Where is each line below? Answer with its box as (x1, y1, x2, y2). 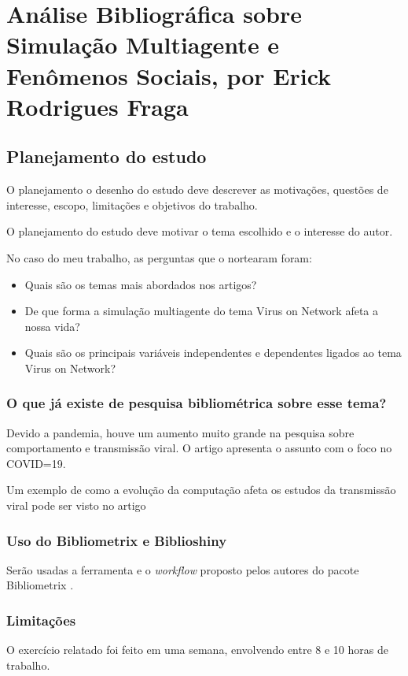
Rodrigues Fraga (6, 90, 189, 122)
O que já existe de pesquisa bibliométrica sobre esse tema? (6, 393, 387, 413)
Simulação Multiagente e (6, 28, 280, 61)
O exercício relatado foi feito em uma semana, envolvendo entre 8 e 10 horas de (6, 641, 388, 658)
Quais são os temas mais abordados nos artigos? (24, 276, 257, 292)
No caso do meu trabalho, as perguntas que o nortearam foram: (6, 249, 312, 266)
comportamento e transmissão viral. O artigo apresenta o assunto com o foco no (6, 440, 392, 456)
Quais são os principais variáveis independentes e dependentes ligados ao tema (24, 344, 402, 361)
